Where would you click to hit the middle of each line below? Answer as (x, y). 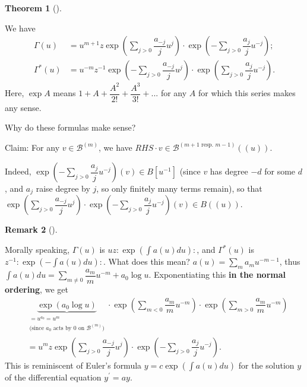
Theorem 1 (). (33, 8)
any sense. (23, 107)
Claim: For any (32, 147)
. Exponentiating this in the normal (217, 275)
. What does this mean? (146, 261)
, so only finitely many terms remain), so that (179, 188)
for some (280, 171)
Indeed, (18, 171)
